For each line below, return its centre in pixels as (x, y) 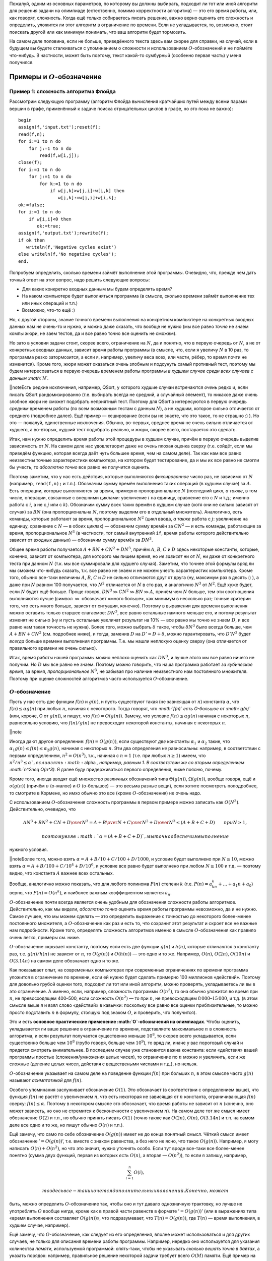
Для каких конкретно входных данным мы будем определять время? (97, 289)
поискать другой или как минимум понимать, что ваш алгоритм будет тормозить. (98, 32)
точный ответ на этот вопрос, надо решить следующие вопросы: (80, 279)
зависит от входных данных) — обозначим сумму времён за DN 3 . (81, 540)
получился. (21, 63)
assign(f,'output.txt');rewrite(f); (63, 233)
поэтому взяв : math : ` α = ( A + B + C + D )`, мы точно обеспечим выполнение (135, 836)
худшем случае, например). (40, 1225)
